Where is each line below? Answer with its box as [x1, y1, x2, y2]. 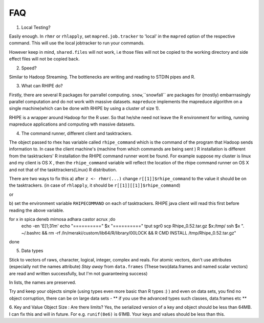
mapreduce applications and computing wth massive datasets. [9, 121, 135, 127]
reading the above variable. [9, 207, 65, 213]
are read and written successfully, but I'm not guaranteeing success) [9, 270, 148, 276]
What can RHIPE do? [21, 83, 63, 89]
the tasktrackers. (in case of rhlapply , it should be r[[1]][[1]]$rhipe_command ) [9, 182, 181, 188]
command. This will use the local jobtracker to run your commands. [9, 40, 145, 46]
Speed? [21, 65, 37, 71]
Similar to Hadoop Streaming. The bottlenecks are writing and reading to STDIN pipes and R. [9, 74, 196, 80]
